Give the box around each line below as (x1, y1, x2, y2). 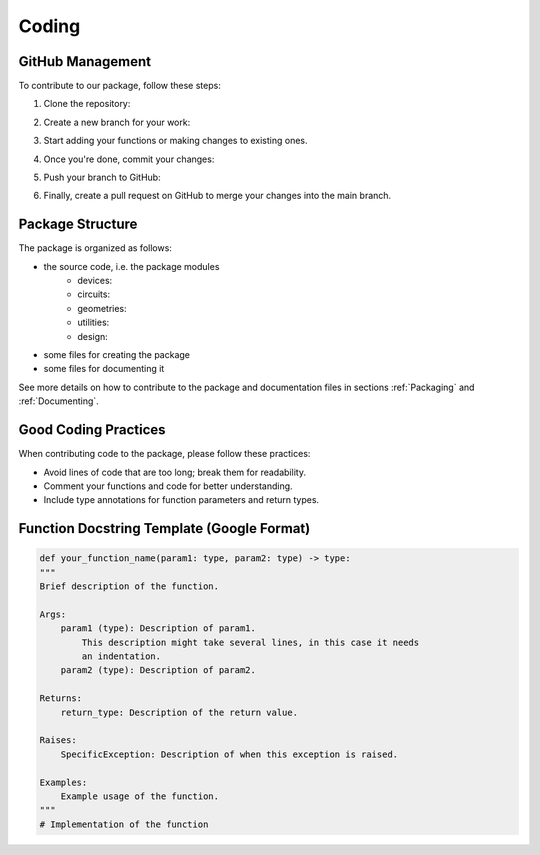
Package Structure (18, 216, 138, 233)
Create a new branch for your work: (43, 116, 191, 128)
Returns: (39, 693, 83, 704)
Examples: (39, 776, 88, 788)
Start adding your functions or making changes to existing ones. (43, 135, 309, 147)
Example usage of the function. (60, 790, 220, 802)
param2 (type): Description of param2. (60, 665, 257, 676)
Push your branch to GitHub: (43, 171, 161, 184)
